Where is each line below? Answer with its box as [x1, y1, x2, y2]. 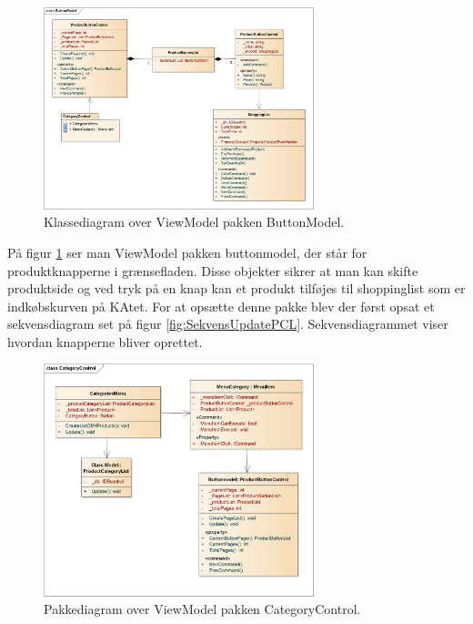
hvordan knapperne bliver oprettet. [7, 332, 203, 351]
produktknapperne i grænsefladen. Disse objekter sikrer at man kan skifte [7, 261, 418, 280]
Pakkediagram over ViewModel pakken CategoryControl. [44, 599, 361, 619]
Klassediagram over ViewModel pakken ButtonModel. [44, 212, 345, 231]
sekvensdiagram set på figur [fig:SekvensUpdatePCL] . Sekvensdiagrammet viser [7, 314, 448, 333]
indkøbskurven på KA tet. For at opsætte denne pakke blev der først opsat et [7, 296, 435, 315]
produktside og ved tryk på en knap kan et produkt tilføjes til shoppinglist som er [7, 279, 466, 298]
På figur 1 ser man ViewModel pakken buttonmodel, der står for [7, 242, 367, 261]
